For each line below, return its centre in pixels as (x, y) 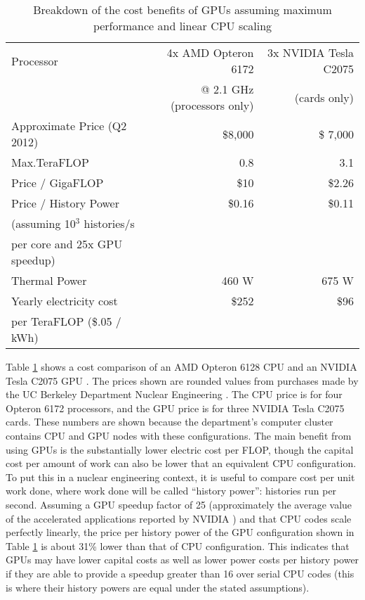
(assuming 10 (44, 223)
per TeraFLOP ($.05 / (66, 321)
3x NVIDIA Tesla (311, 52)
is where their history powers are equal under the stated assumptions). (158, 587)
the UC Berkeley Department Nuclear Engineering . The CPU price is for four (174, 394)
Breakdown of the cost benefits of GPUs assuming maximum (182, 9)
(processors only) (212, 105)
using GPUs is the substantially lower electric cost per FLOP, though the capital (180, 449)
